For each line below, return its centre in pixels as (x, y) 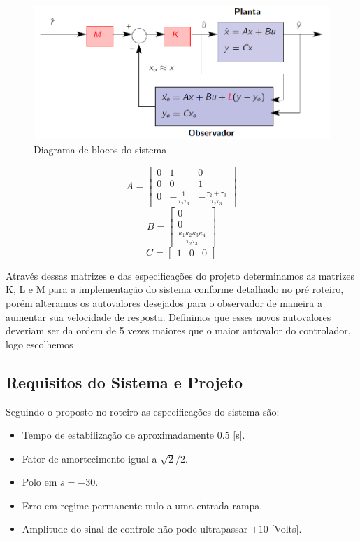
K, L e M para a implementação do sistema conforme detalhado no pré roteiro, (175, 289)
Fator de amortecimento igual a (89, 458)
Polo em (39, 482)
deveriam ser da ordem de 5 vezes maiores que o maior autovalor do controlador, (178, 330)
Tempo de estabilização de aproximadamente (118, 435)
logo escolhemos (39, 344)
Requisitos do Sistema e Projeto (124, 382)
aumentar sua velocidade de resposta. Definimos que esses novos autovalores (168, 316)
